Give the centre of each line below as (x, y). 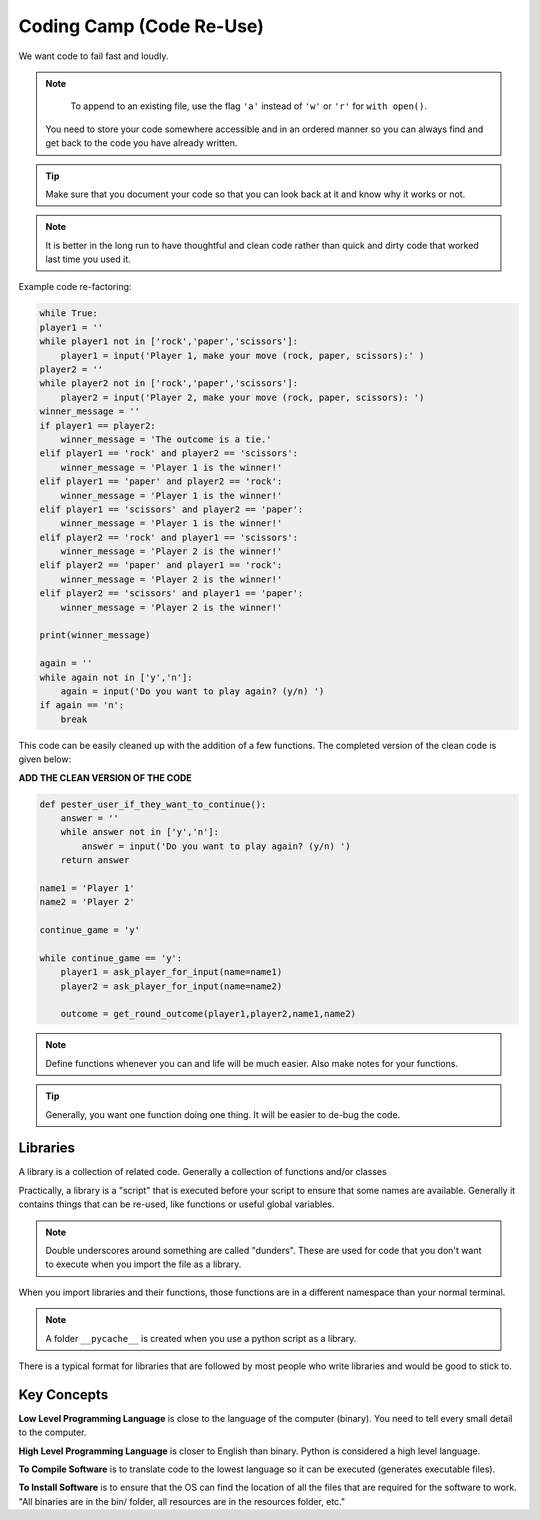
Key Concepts (63, 1394)
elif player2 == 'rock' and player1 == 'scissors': (169, 537)
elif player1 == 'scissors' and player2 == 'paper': (171, 509)
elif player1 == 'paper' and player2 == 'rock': (161, 481)
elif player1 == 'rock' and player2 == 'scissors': (169, 453)
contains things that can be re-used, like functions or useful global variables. (176, 1204)
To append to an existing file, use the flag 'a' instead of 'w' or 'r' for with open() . (249, 106)
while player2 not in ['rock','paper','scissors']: (169, 383)
